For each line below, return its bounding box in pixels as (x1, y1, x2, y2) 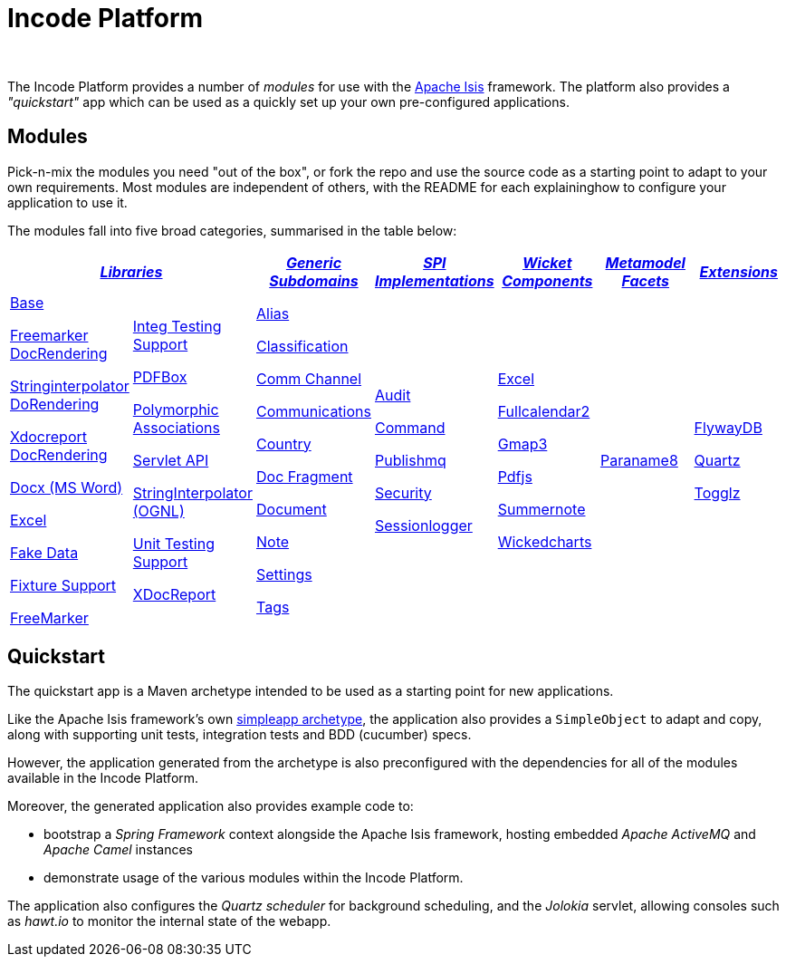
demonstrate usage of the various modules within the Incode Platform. (43, 870, 464, 886)
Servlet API (132, 450, 209, 469)
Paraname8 (599, 450, 678, 469)
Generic (285, 253, 342, 272)
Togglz (694, 483, 741, 502)
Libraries (100, 262, 163, 281)
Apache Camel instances (43, 842, 193, 858)
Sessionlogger (374, 516, 473, 535)
